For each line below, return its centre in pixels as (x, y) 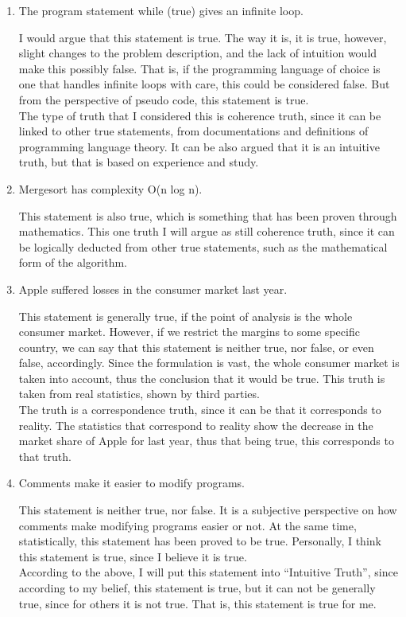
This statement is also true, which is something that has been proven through (208, 215)
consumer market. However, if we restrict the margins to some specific (189, 332)
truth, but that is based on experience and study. (139, 162)
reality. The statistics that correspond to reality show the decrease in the (196, 425)
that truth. (45, 456)
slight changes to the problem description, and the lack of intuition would (198, 53)
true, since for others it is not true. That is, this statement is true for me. (197, 603)
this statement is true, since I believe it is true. (133, 556)
